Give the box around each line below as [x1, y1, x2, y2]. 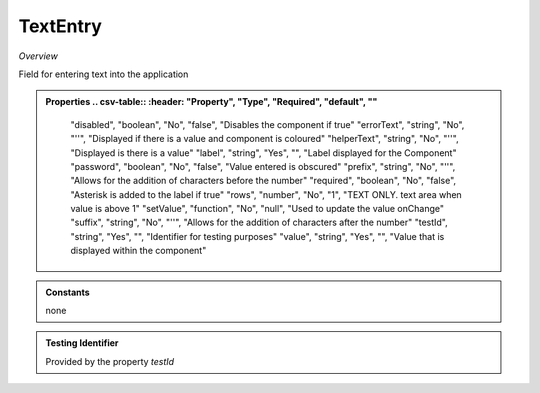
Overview [18, 50, 59, 62]
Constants [45, 286, 90, 298]
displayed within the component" [70, 245, 207, 257]
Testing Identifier [45, 337, 119, 349]
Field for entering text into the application [18, 68, 189, 80]
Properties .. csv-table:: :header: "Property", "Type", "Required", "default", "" [45, 96, 378, 108]
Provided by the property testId [45, 355, 175, 367]
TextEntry [18, 15, 102, 37]
